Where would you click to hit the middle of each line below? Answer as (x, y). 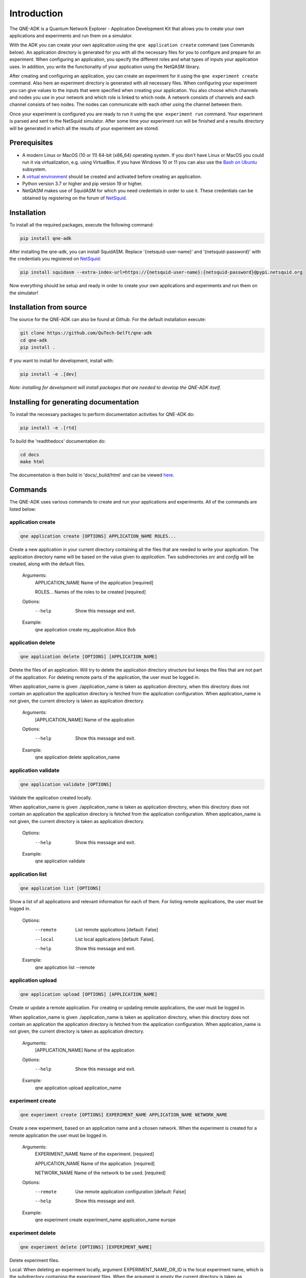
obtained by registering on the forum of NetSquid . (74, 198)
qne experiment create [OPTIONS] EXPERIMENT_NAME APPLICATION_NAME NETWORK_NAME (124, 1115)
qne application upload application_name (78, 1088)
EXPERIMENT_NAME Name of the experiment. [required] (94, 1154)
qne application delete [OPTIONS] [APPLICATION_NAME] (89, 657)
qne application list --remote (65, 967)
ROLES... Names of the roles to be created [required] (91, 592)
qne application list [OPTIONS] (61, 888)
